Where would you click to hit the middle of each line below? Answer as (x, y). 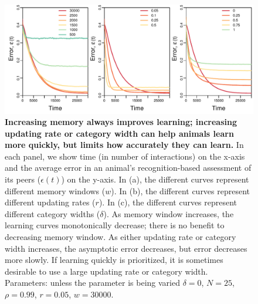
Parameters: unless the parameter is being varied (92, 283)
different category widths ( (52, 213)
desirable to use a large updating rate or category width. (106, 271)
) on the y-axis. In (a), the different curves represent (155, 179)
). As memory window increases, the (169, 213)
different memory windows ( (55, 190)
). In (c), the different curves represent (168, 202)
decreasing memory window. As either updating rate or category (120, 237)
